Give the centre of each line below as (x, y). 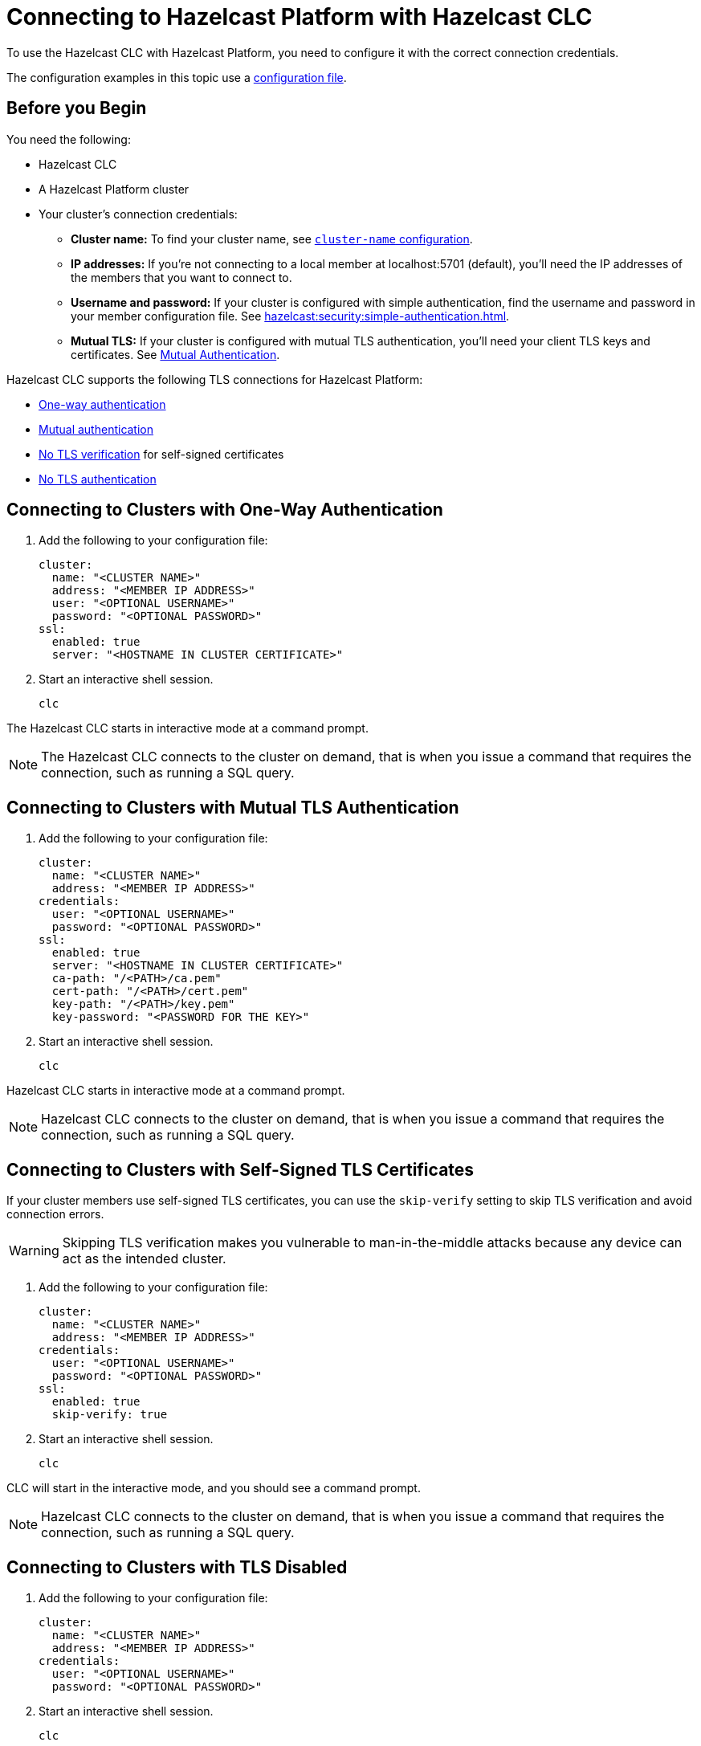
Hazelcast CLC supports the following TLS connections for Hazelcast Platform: (215, 379)
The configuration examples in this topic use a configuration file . (177, 77)
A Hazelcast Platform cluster (114, 189)
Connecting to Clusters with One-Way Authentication (225, 510)
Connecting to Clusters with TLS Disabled (177, 1567)
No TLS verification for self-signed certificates (161, 454)
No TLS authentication (98, 479)
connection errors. (55, 1214)
